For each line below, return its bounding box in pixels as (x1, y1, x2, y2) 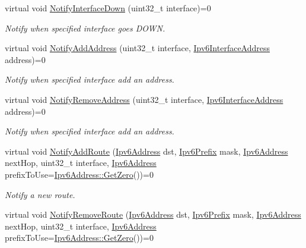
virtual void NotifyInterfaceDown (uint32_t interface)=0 (5, 2, 211, 14)
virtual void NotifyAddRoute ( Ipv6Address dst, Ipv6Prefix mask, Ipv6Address (5, 145, 288, 157)
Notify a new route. (5, 188, 75, 200)
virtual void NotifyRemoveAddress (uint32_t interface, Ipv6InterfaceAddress (5, 93, 283, 105)
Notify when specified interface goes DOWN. (5, 21, 165, 34)
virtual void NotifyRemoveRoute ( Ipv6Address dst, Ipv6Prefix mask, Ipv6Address (5, 208, 301, 221)
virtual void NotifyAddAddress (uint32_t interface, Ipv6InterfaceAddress (5, 42, 270, 54)
